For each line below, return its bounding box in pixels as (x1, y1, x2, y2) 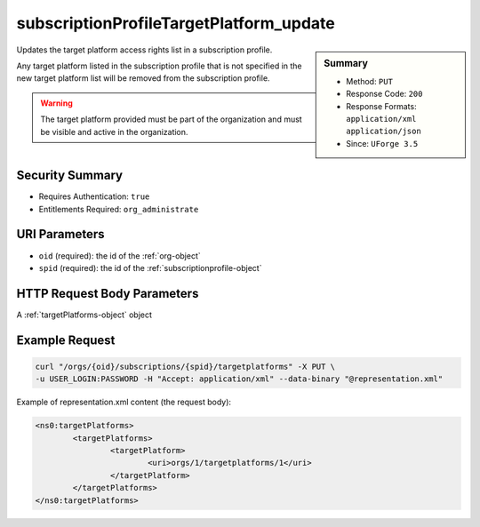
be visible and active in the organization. (40, 126, 188, 137)
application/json (346, 126, 421, 137)
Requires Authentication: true (38, 191, 150, 202)
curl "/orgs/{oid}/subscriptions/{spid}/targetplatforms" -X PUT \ (35, 361, 336, 371)
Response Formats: (346, 100, 417, 111)
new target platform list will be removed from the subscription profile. (16, 73, 270, 84)
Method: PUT (346, 76, 393, 86)
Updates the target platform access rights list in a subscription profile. (16, 44, 273, 55)
